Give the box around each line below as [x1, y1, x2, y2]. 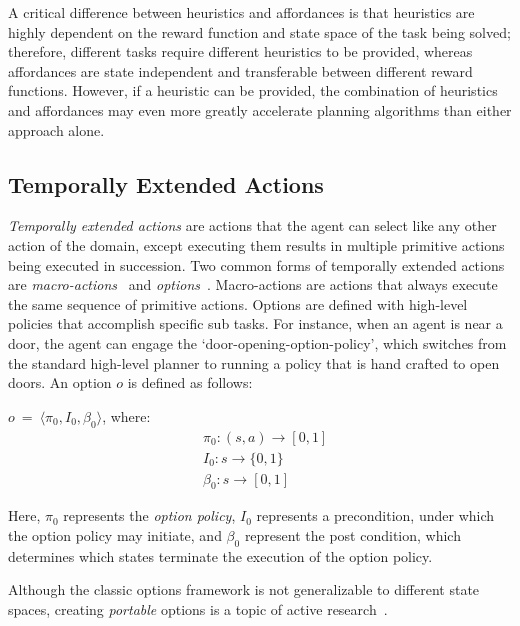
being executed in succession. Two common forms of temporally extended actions [8, 254, 505, 275]
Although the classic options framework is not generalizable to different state [8, 579, 480, 600]
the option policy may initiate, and [8, 524, 222, 545]
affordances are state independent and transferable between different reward [8, 60, 473, 81]
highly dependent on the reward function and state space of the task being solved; [8, 21, 511, 42]
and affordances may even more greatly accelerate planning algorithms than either [8, 99, 512, 120]
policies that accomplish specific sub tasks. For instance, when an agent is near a [8, 313, 503, 334]
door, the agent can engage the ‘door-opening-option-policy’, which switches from [8, 332, 507, 353]
